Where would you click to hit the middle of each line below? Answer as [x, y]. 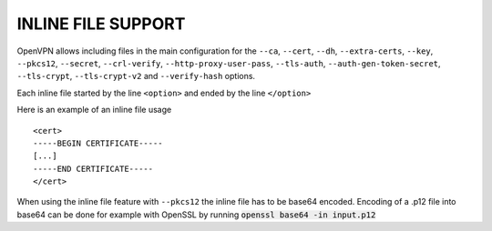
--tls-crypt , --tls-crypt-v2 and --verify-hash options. [136, 76]
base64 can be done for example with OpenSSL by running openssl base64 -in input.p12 [196, 215]
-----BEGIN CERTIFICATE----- [98, 143]
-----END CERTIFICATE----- [93, 169]
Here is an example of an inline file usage [94, 110]
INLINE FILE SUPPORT [101, 24]
